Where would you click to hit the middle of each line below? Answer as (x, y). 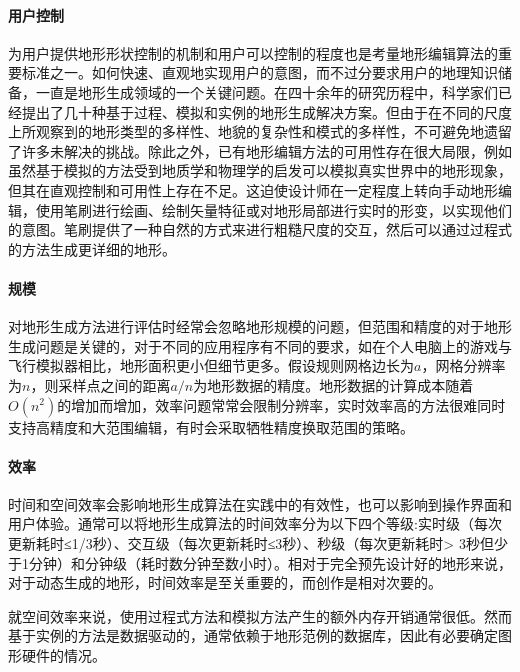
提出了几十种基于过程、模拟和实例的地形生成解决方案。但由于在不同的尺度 (266, 111)
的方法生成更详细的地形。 (92, 248)
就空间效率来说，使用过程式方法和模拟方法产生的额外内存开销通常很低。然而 (260, 615)
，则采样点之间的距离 (100, 384)
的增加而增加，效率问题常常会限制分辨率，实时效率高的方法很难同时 (281, 404)
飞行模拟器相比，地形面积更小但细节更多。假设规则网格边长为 (211, 365)
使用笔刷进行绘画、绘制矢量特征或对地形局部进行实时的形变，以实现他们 (273, 209)
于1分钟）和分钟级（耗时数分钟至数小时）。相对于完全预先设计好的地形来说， (260, 562)
